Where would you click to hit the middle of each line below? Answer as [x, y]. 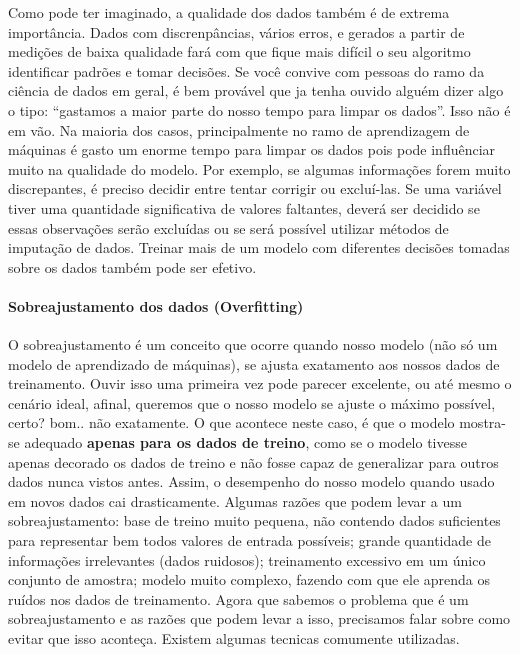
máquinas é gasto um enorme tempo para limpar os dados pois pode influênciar [252, 149]
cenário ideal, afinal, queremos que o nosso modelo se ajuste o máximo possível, [252, 402]
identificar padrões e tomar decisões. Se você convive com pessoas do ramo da [246, 70]
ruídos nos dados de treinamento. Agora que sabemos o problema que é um [238, 598]
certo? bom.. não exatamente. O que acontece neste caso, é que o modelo [231, 422]
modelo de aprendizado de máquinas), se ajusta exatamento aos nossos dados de [254, 363]
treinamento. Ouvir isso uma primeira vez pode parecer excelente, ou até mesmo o [260, 383]
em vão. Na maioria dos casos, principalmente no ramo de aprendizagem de [239, 129]
